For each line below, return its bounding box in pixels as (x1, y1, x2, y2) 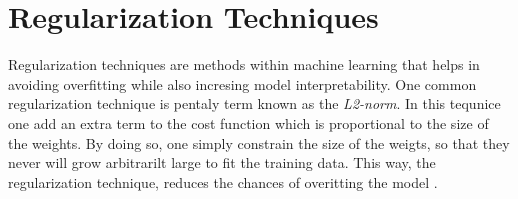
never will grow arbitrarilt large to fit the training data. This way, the (8, 152, 436, 173)
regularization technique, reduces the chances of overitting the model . (8, 171, 438, 192)
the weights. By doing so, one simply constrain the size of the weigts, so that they (8, 132, 510, 153)
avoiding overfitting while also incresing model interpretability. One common (8, 73, 477, 94)
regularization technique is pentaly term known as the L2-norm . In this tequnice (8, 93, 501, 114)
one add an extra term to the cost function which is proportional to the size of (8, 112, 489, 133)
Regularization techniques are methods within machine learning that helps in (8, 54, 480, 75)
